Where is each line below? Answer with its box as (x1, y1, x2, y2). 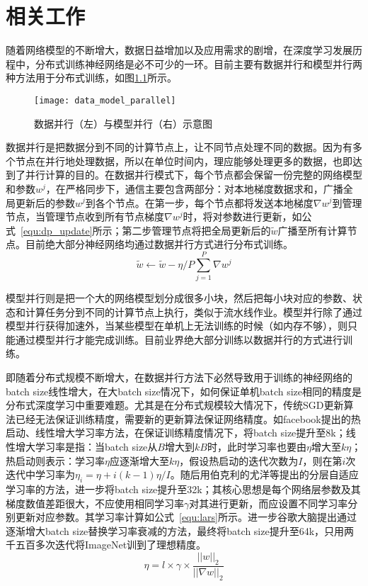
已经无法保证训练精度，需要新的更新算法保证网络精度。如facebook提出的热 (15, 411, 361, 426)
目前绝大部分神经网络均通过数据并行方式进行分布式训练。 (25, 237, 293, 252)
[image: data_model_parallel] (34, 95, 176, 106)
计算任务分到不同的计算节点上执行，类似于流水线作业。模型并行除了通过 (25, 304, 362, 319)
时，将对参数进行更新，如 (183, 209, 302, 224)
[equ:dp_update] (21, 222, 93, 237)
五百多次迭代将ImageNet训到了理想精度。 (15, 537, 207, 552)
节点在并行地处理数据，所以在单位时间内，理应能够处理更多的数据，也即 (15, 153, 352, 168)
